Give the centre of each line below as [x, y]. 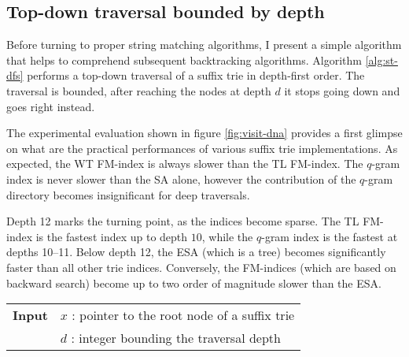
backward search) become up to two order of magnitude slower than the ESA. [194, 283]
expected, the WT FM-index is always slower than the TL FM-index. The [185, 164]
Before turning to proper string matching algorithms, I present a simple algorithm [204, 45]
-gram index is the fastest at [330, 236]
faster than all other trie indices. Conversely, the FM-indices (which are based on [201, 267]
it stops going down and [342, 90]
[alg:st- [381, 59]
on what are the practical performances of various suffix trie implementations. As [202, 148]
